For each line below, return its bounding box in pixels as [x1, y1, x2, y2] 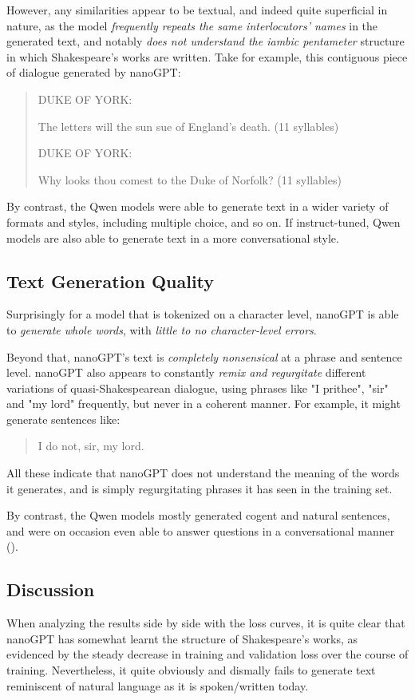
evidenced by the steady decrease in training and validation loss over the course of [6, 646, 409, 662]
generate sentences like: [6, 410, 121, 427]
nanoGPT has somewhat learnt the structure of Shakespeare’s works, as [6, 630, 358, 647]
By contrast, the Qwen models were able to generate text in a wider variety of [6, 198, 389, 215]
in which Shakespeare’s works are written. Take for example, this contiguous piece [6, 48, 408, 65]
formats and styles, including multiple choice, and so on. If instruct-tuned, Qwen [6, 213, 401, 230]
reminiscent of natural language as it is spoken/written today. [6, 677, 309, 694]
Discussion [6, 577, 95, 602]
